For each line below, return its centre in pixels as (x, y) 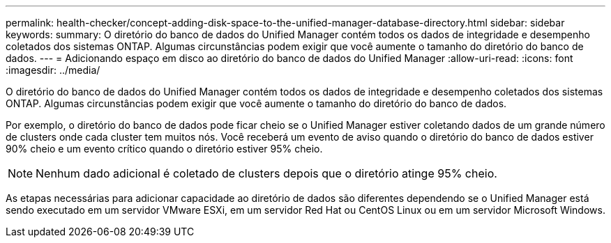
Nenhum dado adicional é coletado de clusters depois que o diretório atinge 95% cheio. (266, 173)
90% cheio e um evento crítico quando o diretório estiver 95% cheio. (164, 149)
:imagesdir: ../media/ (53, 70)
